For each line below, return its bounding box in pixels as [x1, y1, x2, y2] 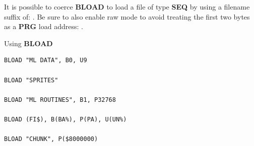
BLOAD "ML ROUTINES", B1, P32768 [4, 96, 116, 103]
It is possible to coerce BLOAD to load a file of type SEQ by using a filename [4, 2, 250, 12]
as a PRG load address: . [4, 21, 83, 32]
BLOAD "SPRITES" [4, 76, 58, 84]
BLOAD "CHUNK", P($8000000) [4, 135, 98, 143]
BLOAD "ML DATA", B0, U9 [4, 57, 87, 64]
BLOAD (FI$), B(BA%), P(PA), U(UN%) [4, 115, 127, 123]
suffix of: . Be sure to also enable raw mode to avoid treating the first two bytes [4, 11, 250, 22]
